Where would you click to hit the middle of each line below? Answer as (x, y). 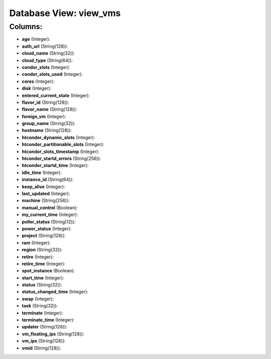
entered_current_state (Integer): (56, 95)
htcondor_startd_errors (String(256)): (61, 158)
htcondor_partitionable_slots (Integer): (63, 144)
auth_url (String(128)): (45, 46)
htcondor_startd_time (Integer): (55, 165)
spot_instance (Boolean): (48, 271)
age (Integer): (36, 39)
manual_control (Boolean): (50, 208)
